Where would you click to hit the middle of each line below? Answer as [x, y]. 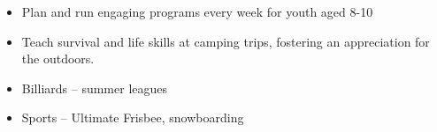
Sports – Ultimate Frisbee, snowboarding [133, 117]
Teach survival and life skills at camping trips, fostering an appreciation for [226, 41]
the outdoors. [58, 59]
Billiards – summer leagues [95, 88]
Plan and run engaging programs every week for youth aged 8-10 [197, 11]
